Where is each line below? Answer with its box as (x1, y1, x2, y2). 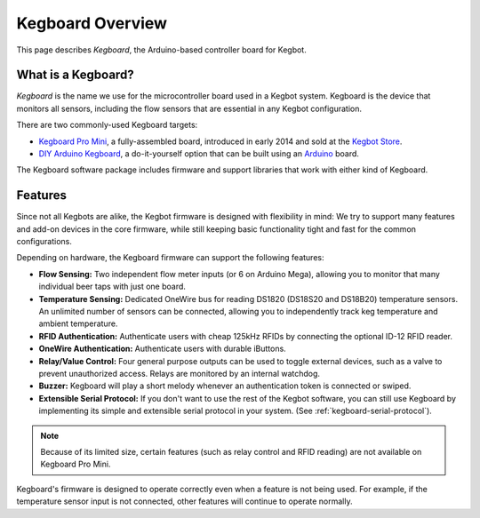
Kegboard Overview (16, 13, 168, 33)
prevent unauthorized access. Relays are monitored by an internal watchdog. (38, 369, 320, 379)
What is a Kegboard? (16, 68, 134, 83)
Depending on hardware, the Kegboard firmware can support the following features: (16, 252, 324, 263)
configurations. (16, 236, 73, 247)
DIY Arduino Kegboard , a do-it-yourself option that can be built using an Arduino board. (38, 148, 360, 159)
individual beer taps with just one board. (38, 281, 187, 292)
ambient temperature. (38, 318, 118, 329)
